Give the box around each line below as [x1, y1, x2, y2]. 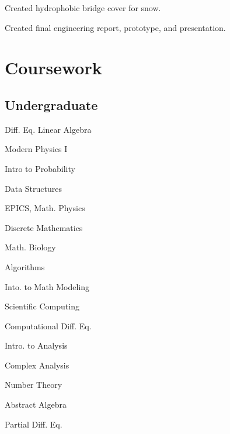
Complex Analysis [5, 359, 69, 371]
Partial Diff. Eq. [5, 418, 62, 430]
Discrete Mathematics [5, 221, 83, 233]
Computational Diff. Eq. [5, 319, 92, 332]
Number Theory [5, 378, 62, 391]
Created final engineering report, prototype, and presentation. [5, 21, 226, 33]
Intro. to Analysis [5, 339, 68, 352]
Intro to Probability [5, 162, 75, 174]
